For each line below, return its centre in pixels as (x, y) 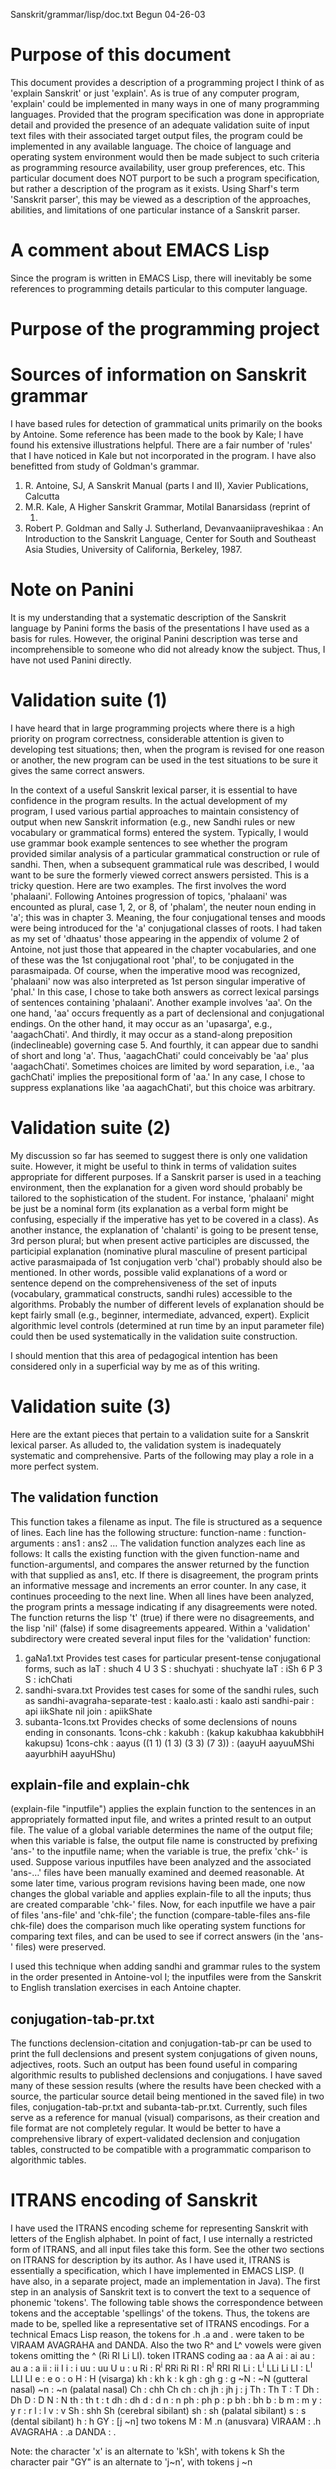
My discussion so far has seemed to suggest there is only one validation (159, 1155)
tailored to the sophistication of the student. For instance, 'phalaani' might (162, 1198)
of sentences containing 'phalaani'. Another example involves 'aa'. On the (161, 1002)
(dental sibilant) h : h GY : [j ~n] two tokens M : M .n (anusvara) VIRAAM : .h (166, 2421)
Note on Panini (72, 590)
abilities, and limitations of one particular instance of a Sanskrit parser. (155, 210)
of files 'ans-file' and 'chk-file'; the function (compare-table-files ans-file (160, 1915)
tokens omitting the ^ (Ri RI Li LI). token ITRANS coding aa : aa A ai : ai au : (163, 2356)
